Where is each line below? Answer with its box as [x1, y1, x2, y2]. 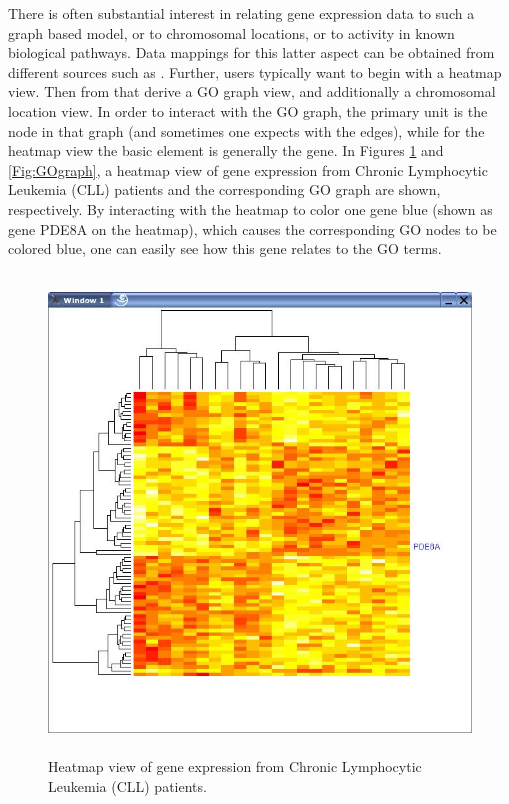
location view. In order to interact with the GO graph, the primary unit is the [8, 100, 488, 121]
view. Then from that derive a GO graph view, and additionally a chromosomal [8, 81, 496, 102]
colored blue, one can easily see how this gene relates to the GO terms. [8, 238, 442, 259]
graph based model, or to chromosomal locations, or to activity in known [8, 22, 455, 43]
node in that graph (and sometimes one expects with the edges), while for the [8, 120, 485, 141]
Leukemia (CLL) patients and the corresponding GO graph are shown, [8, 179, 441, 200]
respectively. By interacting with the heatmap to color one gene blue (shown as [8, 198, 493, 219]
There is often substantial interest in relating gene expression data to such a [8, 3, 475, 23]
